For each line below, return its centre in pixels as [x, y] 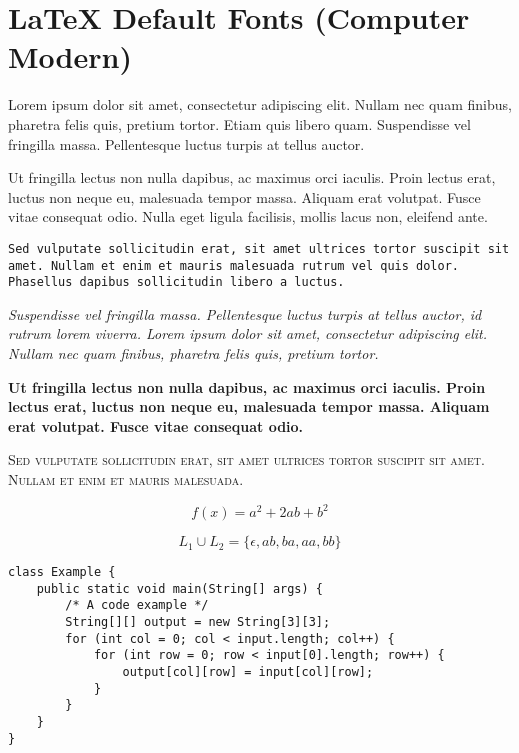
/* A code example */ [137, 605]
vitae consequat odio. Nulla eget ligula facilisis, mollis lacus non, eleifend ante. [248, 216]
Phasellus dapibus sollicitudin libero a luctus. [176, 282]
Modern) [70, 56]
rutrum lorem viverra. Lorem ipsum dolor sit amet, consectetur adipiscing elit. [248, 333]
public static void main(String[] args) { [179, 588]
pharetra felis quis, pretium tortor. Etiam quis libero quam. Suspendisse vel [239, 123]
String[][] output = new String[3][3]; [198, 622]
